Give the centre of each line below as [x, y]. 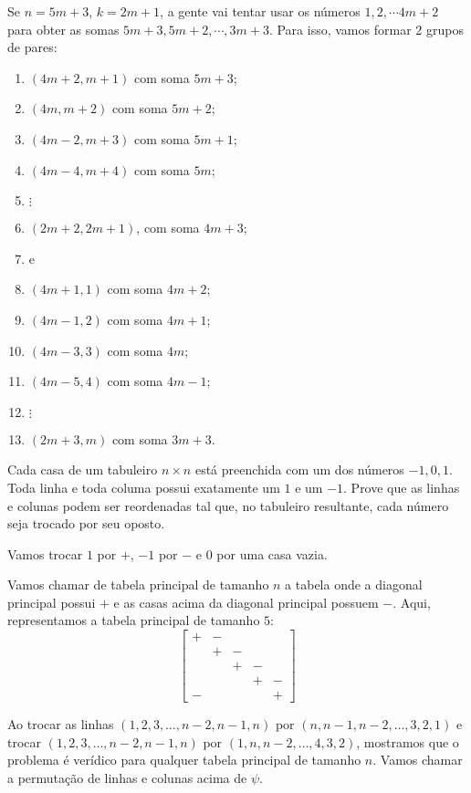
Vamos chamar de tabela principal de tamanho [138, 584]
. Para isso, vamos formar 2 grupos [366, 29]
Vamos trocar [45, 553]
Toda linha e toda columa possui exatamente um [144, 487]
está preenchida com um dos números [299, 470]
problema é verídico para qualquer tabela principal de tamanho [184, 760]
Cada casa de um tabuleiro [83, 470]
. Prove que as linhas [402, 487]
